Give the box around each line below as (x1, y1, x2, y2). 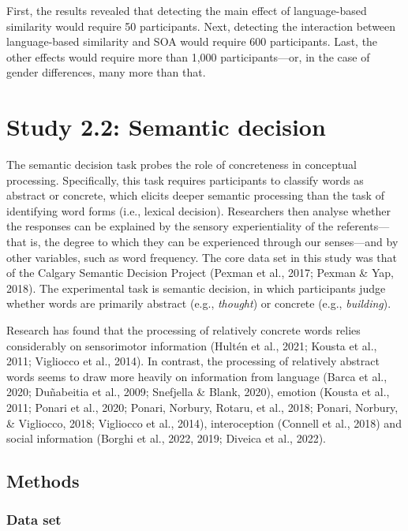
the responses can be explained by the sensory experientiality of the (6, 218, 334, 234)
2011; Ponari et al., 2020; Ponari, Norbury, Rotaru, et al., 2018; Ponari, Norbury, (6, 399, 399, 415)
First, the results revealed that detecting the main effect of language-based (6, 2, 367, 18)
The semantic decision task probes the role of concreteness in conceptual (6, 156, 357, 173)
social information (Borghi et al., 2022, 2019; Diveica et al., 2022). (6, 430, 326, 447)
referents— (336, 218, 390, 234)
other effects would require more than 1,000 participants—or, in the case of (6, 48, 370, 65)
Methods (6, 469, 80, 493)
